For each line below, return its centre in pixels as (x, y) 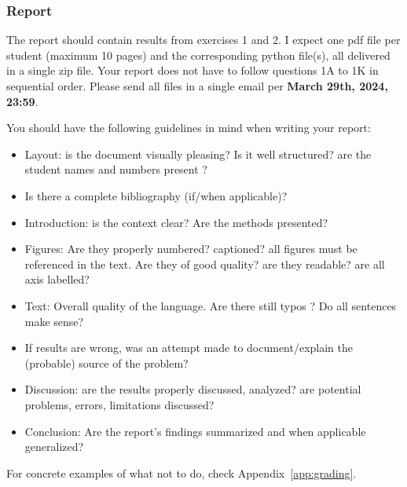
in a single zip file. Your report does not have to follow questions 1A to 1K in (192, 70)
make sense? (54, 321)
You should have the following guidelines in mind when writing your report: (189, 128)
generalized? (54, 447)
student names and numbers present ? (116, 169)
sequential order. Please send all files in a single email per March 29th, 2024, (197, 86)
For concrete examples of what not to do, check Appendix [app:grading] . (181, 472)
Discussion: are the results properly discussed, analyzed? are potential (193, 389)
